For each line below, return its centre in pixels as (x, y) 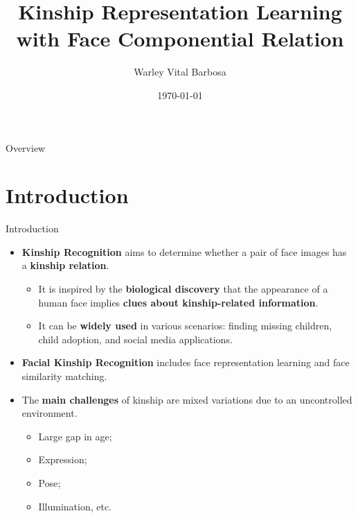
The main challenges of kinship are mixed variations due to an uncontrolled (187, 399)
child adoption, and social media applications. (135, 339)
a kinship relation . (65, 265)
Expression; (63, 459)
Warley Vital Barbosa (180, 72)
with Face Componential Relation (180, 38)
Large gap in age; (75, 436)
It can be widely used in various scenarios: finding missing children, (185, 326)
